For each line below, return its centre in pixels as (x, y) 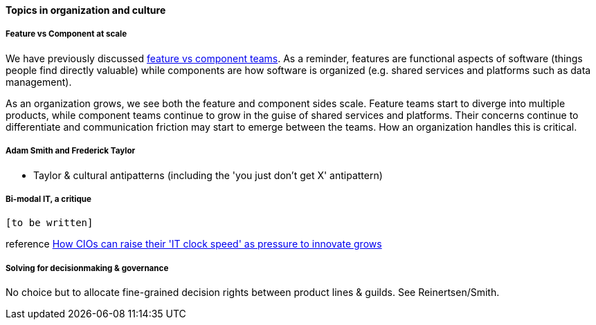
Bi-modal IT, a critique (48, 199)
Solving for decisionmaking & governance (87, 268)
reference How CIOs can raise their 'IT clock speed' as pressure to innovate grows (194, 244)
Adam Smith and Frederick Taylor (71, 151)
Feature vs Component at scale (66, 34)
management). (39, 82)
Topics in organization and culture (86, 10)
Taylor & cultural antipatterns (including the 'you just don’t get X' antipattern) (208, 175)
